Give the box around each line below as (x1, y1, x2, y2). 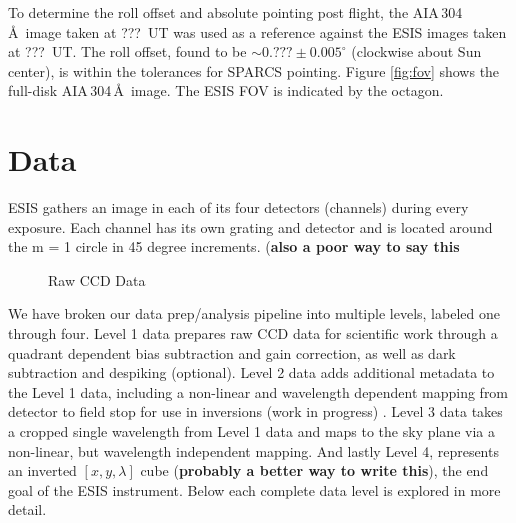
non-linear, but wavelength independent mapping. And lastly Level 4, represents (8, 440, 499, 461)
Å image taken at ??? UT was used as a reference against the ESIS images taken (8, 21, 507, 42)
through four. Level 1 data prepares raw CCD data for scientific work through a (8, 323, 498, 344)
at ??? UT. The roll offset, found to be (8, 41, 247, 62)
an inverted (8, 460, 77, 481)
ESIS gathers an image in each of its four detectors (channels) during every (8, 197, 469, 218)
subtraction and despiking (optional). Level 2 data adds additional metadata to (8, 362, 495, 383)
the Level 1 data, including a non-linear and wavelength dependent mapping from (8, 381, 509, 402)
